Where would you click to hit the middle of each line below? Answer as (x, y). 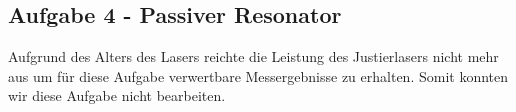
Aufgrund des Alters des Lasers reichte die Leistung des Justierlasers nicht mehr (253, 56)
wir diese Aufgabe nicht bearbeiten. (117, 95)
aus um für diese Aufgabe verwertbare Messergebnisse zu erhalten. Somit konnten (258, 75)
